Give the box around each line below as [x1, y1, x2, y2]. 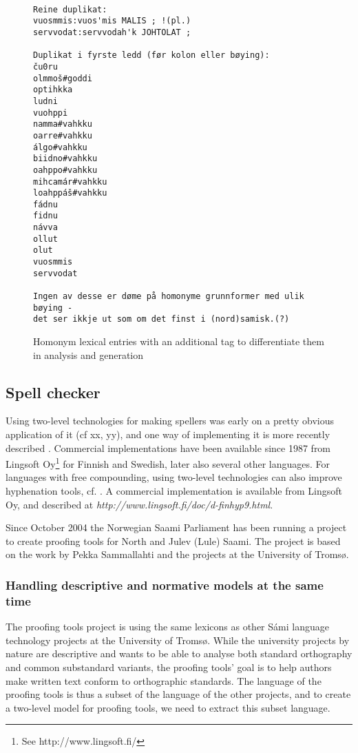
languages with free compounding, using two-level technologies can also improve [6, 470, 342, 484]
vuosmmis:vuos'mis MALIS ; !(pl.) [33, 16, 191, 26]
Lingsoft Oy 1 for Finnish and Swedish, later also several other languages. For [6, 455, 330, 471]
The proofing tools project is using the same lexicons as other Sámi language [6, 619, 329, 634]
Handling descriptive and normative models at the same [6, 576, 324, 593]
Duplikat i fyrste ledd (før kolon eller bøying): [33, 50, 270, 61]
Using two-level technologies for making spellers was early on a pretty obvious [6, 413, 334, 428]
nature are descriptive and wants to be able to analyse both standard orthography [6, 646, 352, 661]
